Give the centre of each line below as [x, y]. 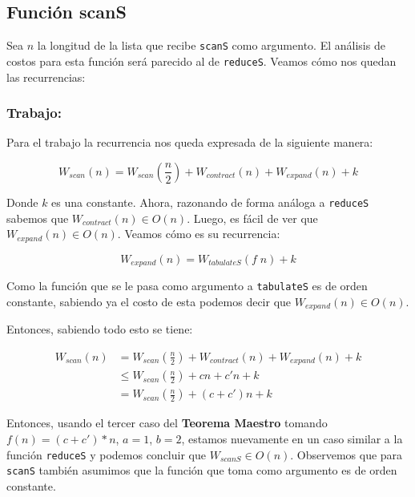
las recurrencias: [46, 77]
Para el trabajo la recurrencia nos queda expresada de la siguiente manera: [190, 142]
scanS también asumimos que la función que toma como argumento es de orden [202, 470]
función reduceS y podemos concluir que [106, 454]
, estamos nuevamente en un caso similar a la [292, 438]
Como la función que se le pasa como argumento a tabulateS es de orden [187, 286]
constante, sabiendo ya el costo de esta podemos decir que [149, 301]
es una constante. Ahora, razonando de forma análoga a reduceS [210, 202]
